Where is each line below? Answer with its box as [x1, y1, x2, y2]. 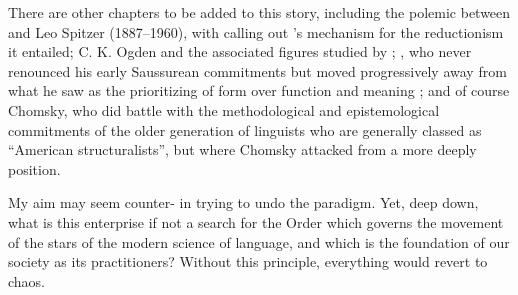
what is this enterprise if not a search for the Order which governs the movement [8, 211, 504, 232]
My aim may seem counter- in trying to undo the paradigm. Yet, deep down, [8, 192, 479, 213]
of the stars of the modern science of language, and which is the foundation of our [8, 231, 510, 252]
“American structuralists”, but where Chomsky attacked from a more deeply [8, 139, 477, 160]
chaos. [8, 270, 46, 291]
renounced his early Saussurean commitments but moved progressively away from [8, 60, 507, 81]
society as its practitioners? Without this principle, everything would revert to [8, 251, 488, 272]
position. [8, 158, 61, 179]
